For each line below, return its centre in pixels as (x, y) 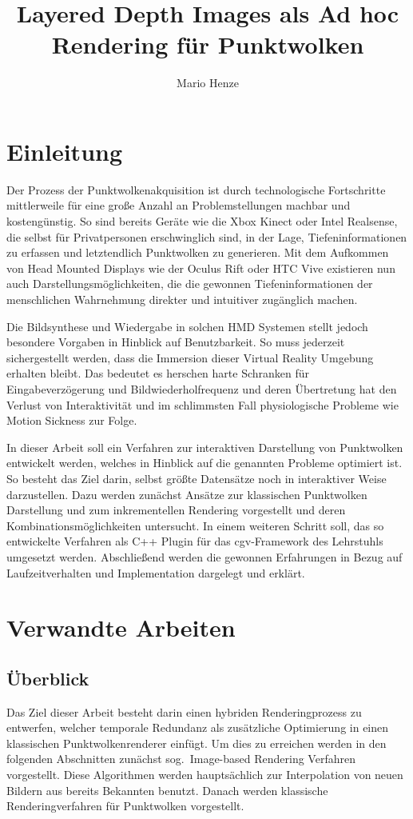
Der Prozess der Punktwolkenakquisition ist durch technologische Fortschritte (196, 189)
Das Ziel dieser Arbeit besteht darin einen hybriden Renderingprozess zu (184, 711)
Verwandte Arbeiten (121, 627)
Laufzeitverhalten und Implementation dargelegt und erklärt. (156, 572)
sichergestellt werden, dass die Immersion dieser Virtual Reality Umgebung (190, 357)
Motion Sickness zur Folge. (72, 420)
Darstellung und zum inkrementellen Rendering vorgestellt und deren (176, 510)
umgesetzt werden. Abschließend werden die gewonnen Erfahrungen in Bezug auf (205, 556)
